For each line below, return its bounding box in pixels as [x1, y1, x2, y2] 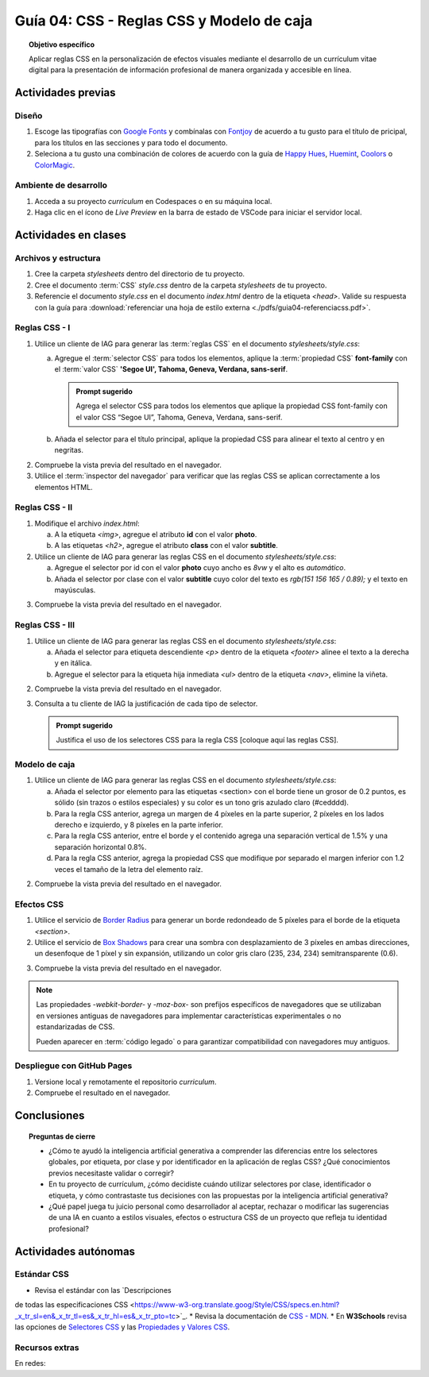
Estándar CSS [14, 1269, 69, 1280]
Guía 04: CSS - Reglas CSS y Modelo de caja [14, 12, 313, 29]
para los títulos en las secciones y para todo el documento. [34, 137, 228, 147]
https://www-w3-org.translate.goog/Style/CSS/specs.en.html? [134, 1300, 340, 1309]
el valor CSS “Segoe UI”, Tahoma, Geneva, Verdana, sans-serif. [75, 412, 283, 422]
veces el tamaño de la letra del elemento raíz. [54, 864, 203, 874]
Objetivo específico [29, 40, 95, 49]
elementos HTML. [34, 482, 93, 492]
